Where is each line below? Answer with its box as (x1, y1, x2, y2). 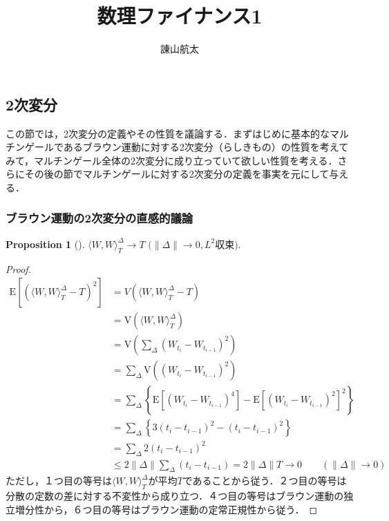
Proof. (6, 261, 31, 276)
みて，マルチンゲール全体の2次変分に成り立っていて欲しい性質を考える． (6, 153, 338, 167)
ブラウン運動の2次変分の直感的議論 (6, 209, 193, 227)
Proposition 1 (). (6, 236, 85, 251)
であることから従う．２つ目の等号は (182, 473, 347, 488)
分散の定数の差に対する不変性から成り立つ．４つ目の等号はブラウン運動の (6, 489, 344, 503)
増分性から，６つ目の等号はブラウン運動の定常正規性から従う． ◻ (15, 502, 318, 516)
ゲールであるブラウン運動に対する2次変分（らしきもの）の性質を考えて (24, 140, 349, 154)
